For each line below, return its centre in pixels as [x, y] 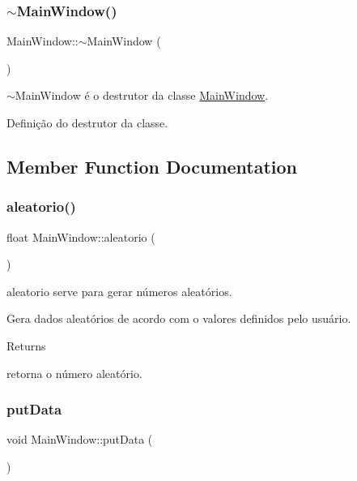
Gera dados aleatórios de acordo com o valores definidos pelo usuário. [179, 318]
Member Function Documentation [152, 166]
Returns [26, 345]
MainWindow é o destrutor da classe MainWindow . [142, 95]
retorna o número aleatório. [74, 373]
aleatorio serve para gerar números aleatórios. [119, 291]
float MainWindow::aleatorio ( [81, 236]
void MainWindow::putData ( [80, 439]
